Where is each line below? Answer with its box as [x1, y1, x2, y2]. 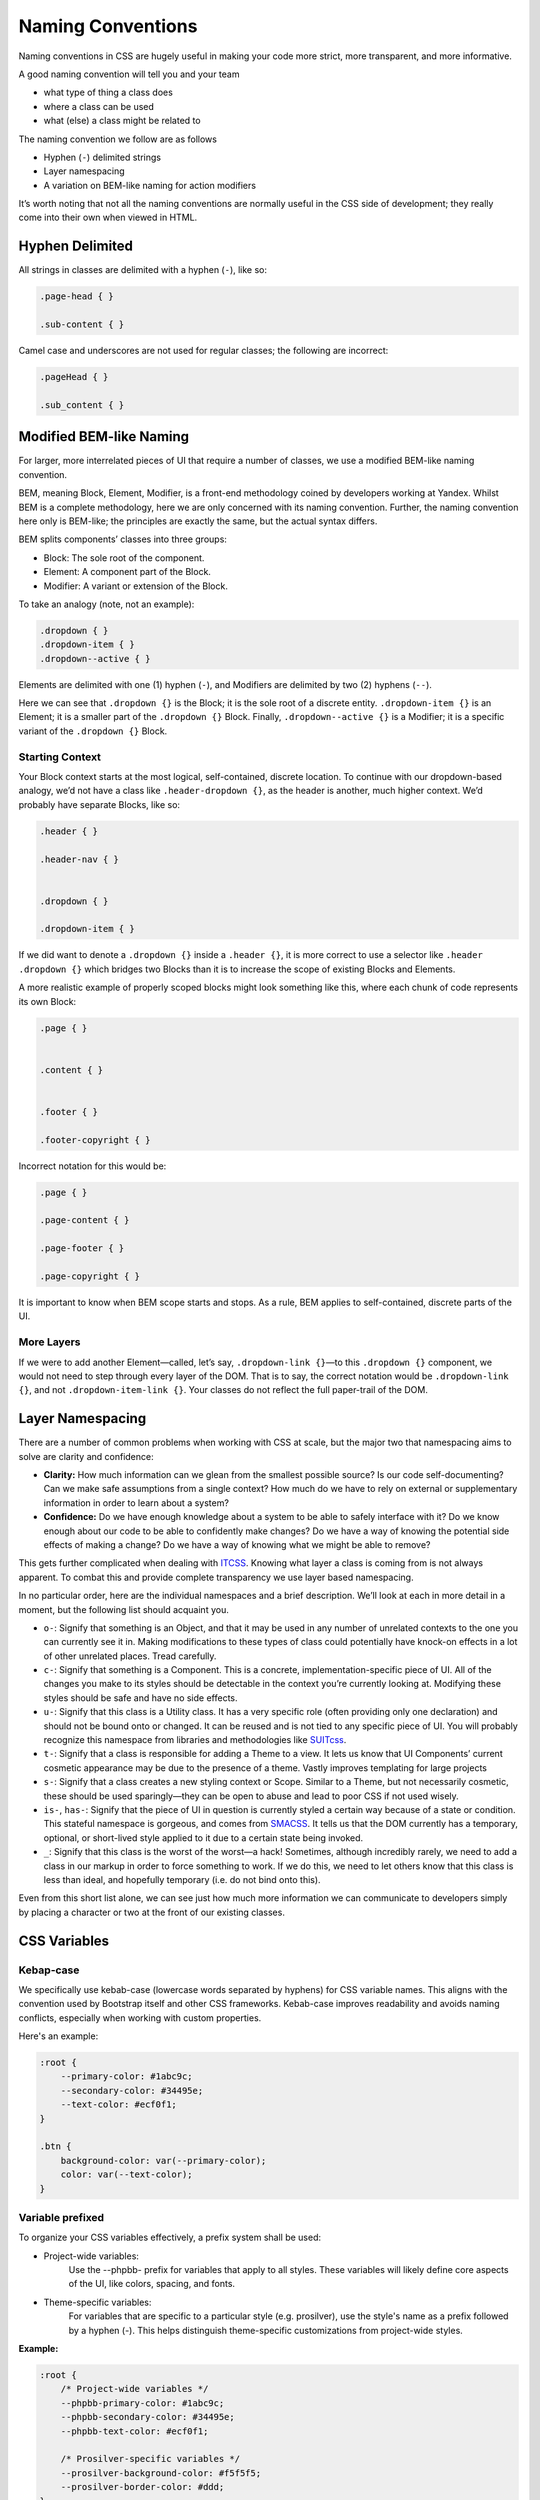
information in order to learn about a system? [43, 1496, 230, 1509]
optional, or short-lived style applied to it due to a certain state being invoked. [43, 1831, 364, 1844]
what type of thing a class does [43, 86, 174, 99]
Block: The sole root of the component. [43, 551, 205, 564]
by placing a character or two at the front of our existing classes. [18, 1906, 285, 1918]
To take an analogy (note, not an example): [18, 598, 195, 610]
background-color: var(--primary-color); [60, 2155, 267, 2166]
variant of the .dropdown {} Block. [18, 725, 168, 737]
